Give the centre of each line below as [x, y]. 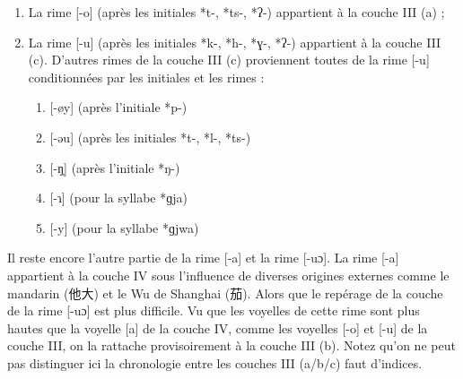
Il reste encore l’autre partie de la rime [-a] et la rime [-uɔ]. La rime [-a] [203, 258]
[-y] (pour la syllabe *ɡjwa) [124, 227]
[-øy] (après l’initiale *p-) [118, 107]
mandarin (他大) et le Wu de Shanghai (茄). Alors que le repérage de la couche [225, 293]
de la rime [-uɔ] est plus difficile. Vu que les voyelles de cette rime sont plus [214, 310]
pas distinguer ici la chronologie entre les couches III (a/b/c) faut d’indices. [215, 362]
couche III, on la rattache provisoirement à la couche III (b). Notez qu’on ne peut [231, 345]
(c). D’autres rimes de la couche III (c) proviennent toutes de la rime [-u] [229, 60]
